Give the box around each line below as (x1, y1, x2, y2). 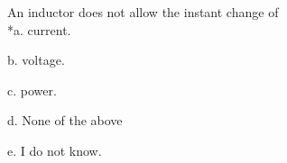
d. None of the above (7, 111, 123, 130)
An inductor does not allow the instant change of (7, 3, 279, 21)
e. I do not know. (7, 140, 102, 159)
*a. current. (7, 20, 71, 39)
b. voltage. (7, 50, 65, 69)
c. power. (7, 80, 57, 99)
